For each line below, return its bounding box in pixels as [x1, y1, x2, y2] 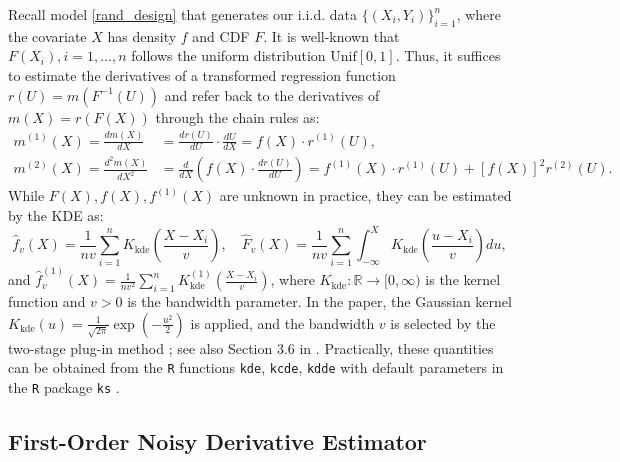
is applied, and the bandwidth [190, 312, 375, 333]
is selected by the [390, 312, 496, 333]
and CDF [192, 25, 250, 46]
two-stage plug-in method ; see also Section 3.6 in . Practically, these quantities [8, 337, 494, 358]
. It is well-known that [263, 25, 400, 46]
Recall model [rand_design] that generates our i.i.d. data [8, 4, 357, 24]
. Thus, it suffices [395, 45, 501, 66]
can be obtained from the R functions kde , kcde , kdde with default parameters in [8, 357, 504, 378]
